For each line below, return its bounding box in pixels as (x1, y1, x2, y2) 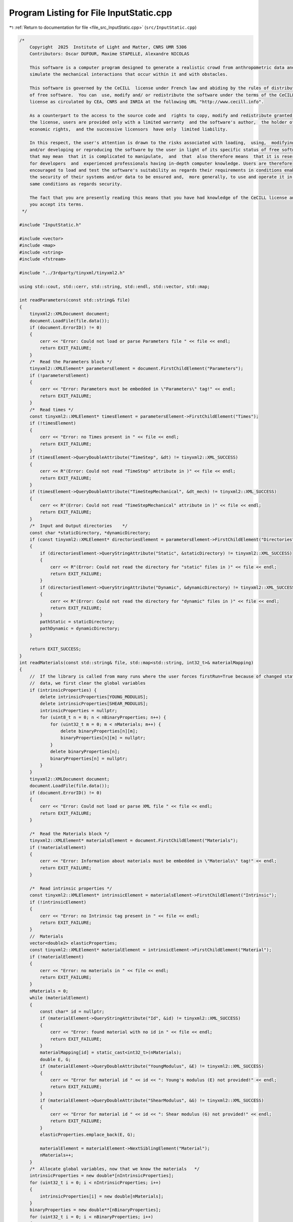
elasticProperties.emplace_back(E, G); (40, 1132, 135, 1137)
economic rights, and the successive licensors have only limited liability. (29, 126, 228, 132)
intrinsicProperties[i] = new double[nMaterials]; (40, 1193, 164, 1199)
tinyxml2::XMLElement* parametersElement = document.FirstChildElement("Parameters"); (29, 366, 244, 371)
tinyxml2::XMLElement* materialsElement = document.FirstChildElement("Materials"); (29, 838, 239, 843)
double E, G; (40, 1056, 71, 1062)
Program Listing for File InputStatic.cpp (9, 7, 172, 18)
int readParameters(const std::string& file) (19, 297, 130, 303)
